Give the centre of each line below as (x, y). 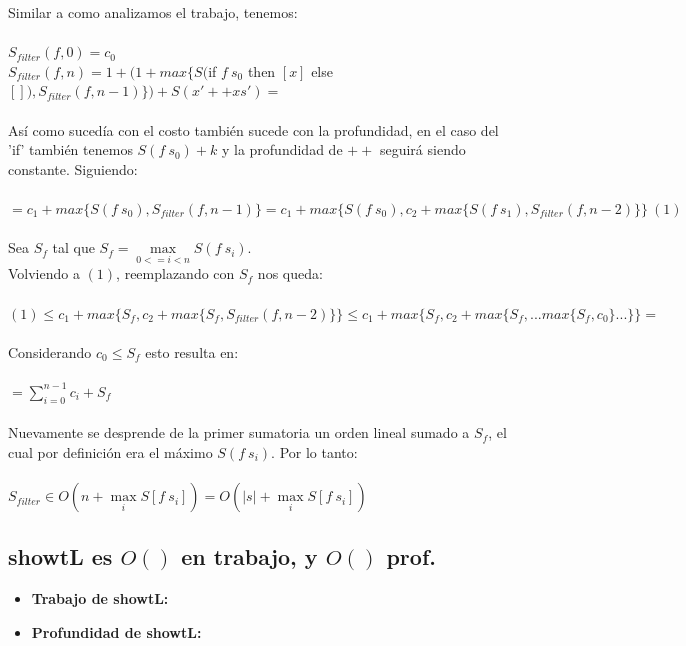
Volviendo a (44, 273)
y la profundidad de (282, 149)
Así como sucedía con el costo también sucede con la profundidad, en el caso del (253, 129)
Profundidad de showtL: (116, 631)
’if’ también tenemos (70, 149)
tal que (73, 247)
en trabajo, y (249, 556)
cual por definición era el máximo (110, 451)
